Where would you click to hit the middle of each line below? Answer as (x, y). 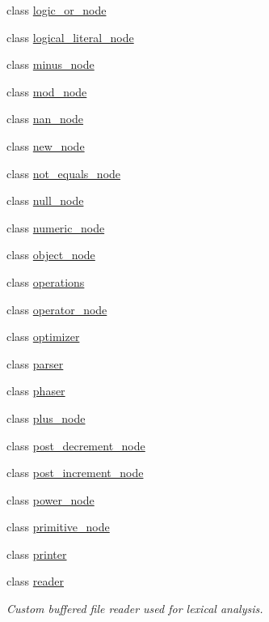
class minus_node (50, 64)
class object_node (51, 255)
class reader (36, 581)
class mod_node (47, 91)
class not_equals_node (64, 173)
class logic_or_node (57, 10)
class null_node (45, 200)
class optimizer (43, 337)
